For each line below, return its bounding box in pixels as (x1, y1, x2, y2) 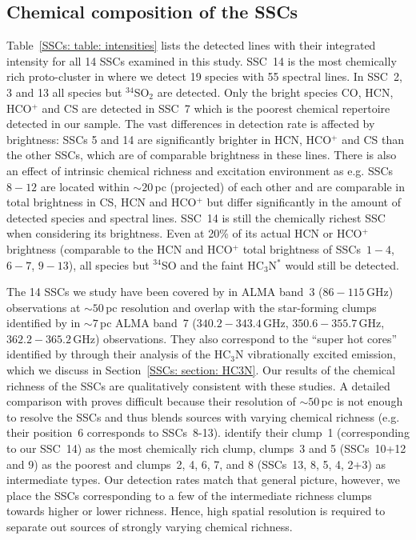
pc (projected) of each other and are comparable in (154, 178, 405, 194)
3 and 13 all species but (6, 83, 122, 100)
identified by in (6, 314, 81, 331)
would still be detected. (285, 256, 399, 273)
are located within (40, 178, 130, 194)
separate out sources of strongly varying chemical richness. (6, 518, 293, 535)
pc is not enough (321, 393, 403, 410)
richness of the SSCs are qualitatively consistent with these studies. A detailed (6, 377, 390, 394)
